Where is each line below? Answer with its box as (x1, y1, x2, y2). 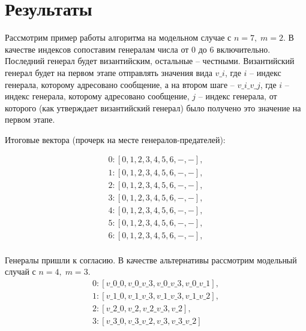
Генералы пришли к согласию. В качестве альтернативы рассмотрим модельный (5, 253, 297, 266)
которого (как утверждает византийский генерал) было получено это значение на (5, 101, 301, 114)
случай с (5, 265, 36, 278)
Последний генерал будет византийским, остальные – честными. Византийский (5, 54, 295, 67)
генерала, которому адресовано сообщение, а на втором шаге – (5, 78, 235, 90)
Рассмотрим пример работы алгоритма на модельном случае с (5, 31, 232, 44)
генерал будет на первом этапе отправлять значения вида (5, 66, 212, 78)
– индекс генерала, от (198, 90, 277, 102)
